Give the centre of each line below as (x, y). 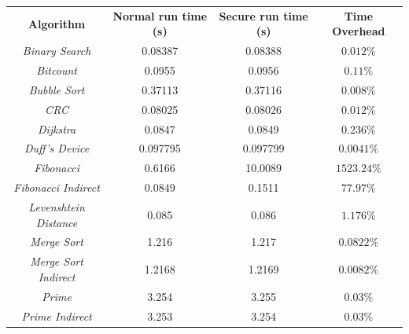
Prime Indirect (57, 316)
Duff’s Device (57, 148)
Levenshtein (57, 206)
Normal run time (160, 15)
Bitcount (57, 70)
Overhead (359, 31)
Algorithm (57, 23)
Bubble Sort (57, 89)
